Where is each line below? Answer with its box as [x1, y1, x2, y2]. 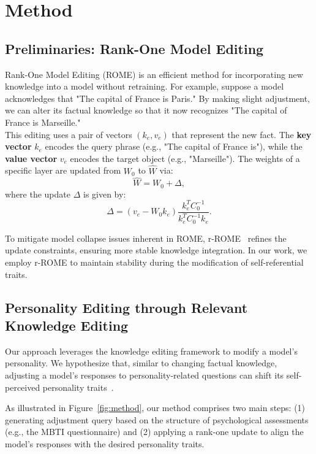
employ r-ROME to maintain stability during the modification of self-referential [5, 255, 304, 268]
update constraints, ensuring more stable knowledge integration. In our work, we [5, 244, 307, 256]
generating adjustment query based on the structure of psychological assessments [5, 413, 309, 426]
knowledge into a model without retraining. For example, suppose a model [5, 80, 284, 93]
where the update [5, 187, 70, 200]
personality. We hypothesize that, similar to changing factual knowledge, [5, 356, 277, 369]
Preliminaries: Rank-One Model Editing [5, 39, 264, 58]
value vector [5, 152, 58, 164]
